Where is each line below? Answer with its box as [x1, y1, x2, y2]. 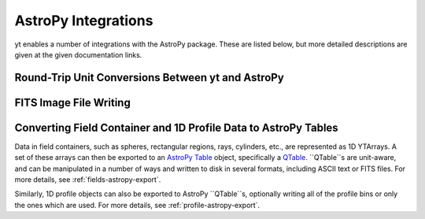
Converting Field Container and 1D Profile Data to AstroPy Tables [14, 121, 338, 134]
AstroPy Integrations [14, 12, 153, 29]
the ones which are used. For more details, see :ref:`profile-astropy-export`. [14, 200, 260, 210]
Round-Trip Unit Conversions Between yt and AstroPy [14, 71, 285, 84]
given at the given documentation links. [14, 50, 142, 59]
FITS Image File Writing [14, 95, 131, 109]
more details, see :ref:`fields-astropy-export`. [14, 175, 161, 184]
